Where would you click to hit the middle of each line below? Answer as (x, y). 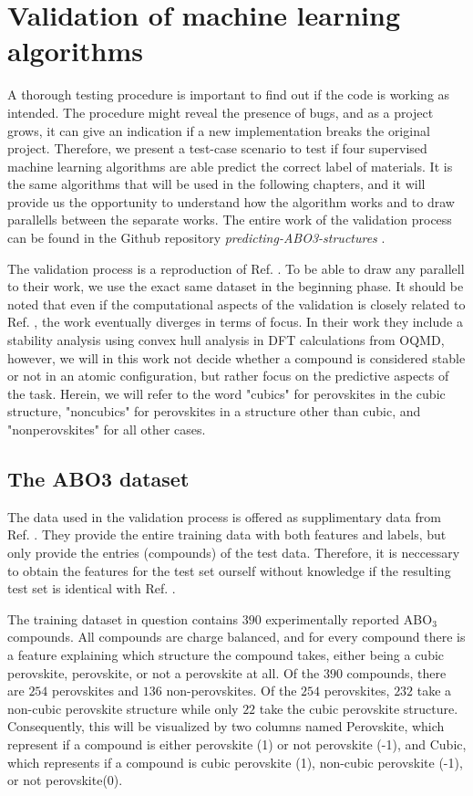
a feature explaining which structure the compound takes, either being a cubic (226, 654)
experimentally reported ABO (349, 618)
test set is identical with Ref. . (92, 588)
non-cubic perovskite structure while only (123, 708)
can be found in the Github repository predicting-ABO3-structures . (196, 238)
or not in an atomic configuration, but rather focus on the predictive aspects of (228, 376)
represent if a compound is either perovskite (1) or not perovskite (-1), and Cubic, (237, 744)
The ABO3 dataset (98, 478)
